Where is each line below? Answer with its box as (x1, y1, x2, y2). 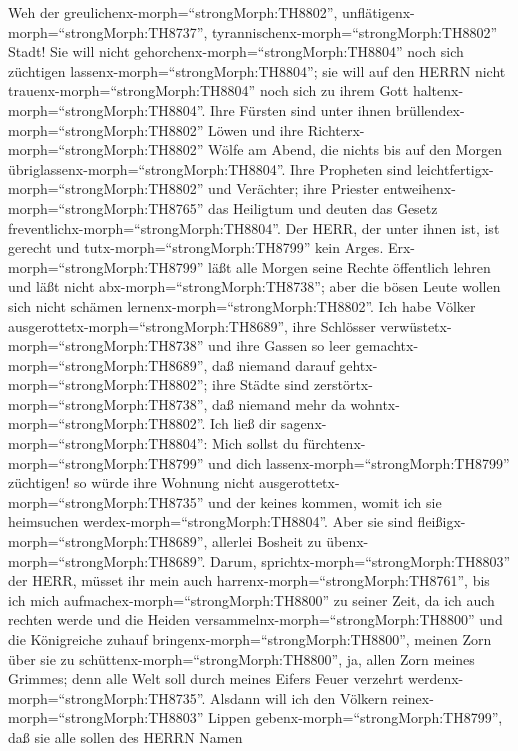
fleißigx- (417, 511, 466, 532)
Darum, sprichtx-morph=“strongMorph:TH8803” (210, 550, 511, 571)
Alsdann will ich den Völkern (210, 687, 388, 708)
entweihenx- (383, 178, 456, 199)
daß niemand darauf (212, 354, 335, 375)
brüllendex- (395, 99, 465, 120)
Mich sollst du (212, 433, 299, 454)
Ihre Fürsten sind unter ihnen (210, 99, 392, 120)
